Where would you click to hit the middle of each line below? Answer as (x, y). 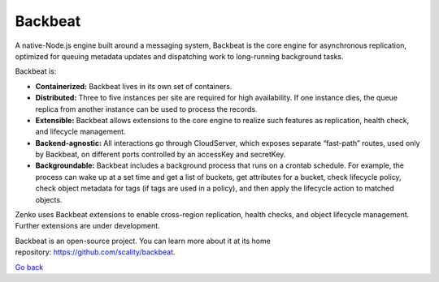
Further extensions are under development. (87, 226)
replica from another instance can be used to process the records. (146, 109)
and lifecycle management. (80, 132)
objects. (49, 199)
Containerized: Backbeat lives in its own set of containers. (134, 86)
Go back (29, 267)
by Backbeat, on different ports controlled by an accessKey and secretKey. (161, 155)
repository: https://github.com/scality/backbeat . (95, 252)
